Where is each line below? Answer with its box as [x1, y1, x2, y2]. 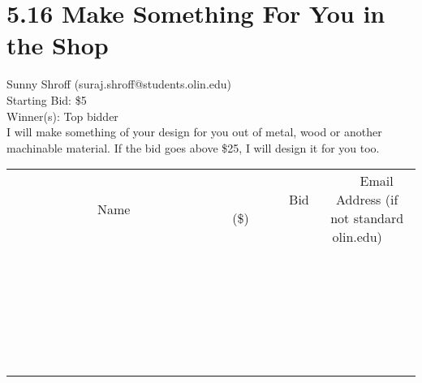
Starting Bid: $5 [6, 91, 87, 108]
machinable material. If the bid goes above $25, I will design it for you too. [6, 139, 380, 156]
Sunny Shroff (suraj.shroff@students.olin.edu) [6, 75, 232, 93]
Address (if [336, 190, 398, 209]
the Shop [6, 28, 109, 62]
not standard [330, 209, 404, 228]
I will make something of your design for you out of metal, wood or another [6, 123, 382, 140]
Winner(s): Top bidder [6, 107, 118, 124]
